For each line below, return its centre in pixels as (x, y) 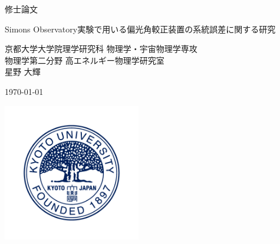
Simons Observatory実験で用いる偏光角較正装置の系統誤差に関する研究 (140, 29)
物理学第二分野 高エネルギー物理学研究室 (85, 60)
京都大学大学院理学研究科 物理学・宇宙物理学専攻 (101, 49)
